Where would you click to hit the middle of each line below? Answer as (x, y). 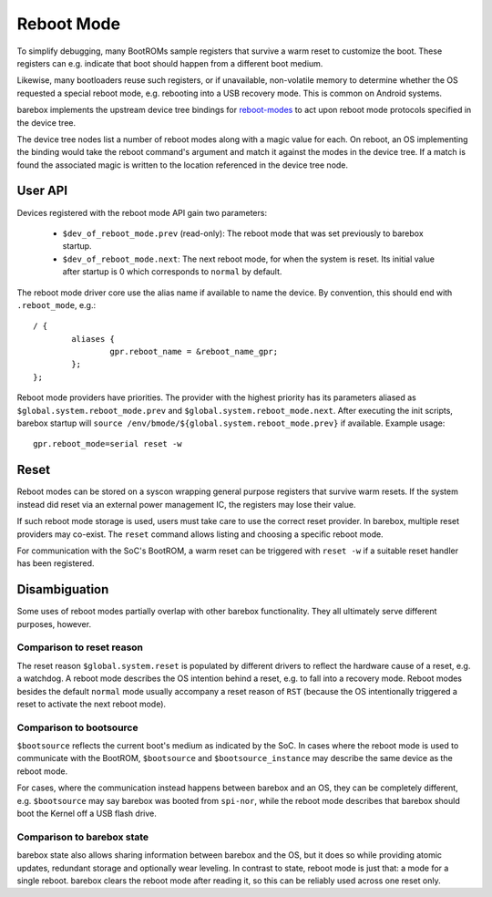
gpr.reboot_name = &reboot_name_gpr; (194, 352)
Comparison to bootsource (77, 727)
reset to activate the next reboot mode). (92, 704)
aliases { (93, 339)
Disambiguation (63, 589)
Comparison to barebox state (83, 837)
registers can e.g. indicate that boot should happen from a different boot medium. (170, 63)
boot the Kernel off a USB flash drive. (87, 813)
